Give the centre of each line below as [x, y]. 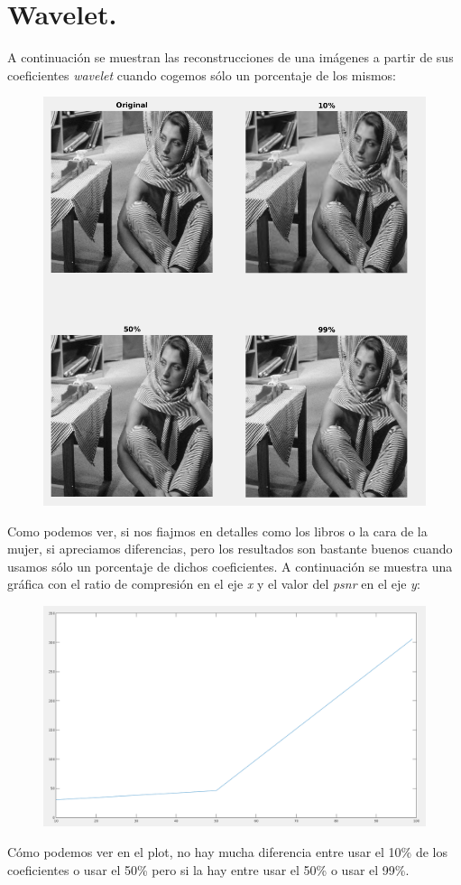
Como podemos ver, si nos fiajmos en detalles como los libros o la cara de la [217, 531]
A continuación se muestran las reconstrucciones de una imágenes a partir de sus [230, 57]
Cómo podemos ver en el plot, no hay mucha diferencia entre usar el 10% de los [227, 851]
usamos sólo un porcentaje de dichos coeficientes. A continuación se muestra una [230, 566]
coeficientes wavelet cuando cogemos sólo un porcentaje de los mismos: [202, 75]
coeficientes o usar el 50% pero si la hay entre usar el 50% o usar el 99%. [208, 869]
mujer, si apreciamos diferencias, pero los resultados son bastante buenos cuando [230, 549]
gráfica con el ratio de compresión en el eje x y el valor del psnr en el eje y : [214, 584]
